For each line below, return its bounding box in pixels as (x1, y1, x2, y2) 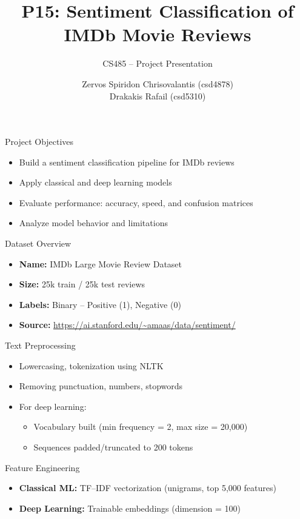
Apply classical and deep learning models (19, 176, 172, 189)
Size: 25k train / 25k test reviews (19, 278, 145, 290)
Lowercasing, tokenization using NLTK (19, 359, 164, 372)
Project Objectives (5, 135, 74, 148)
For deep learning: (19, 400, 87, 412)
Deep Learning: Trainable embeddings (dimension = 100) (19, 501, 241, 514)
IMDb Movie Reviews (64, 22, 252, 47)
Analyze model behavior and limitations (19, 216, 168, 229)
